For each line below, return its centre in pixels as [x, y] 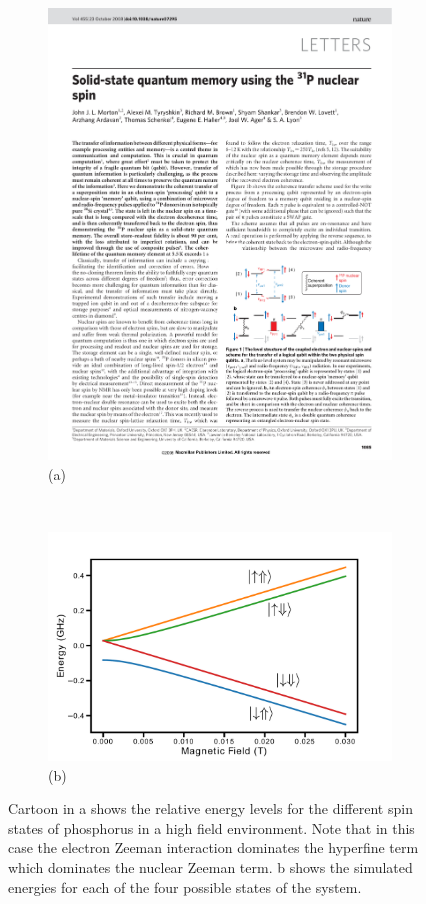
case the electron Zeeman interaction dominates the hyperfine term [213, 847]
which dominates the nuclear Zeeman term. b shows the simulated [210, 867]
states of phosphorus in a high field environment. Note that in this [211, 827]
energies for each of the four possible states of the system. [185, 886]
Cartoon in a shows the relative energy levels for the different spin [210, 808]
